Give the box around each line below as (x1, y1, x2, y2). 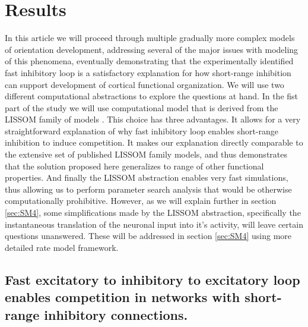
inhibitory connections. (44, 305, 188, 323)
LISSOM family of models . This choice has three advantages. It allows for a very (5, 113, 301, 125)
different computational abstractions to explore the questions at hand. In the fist (5, 90, 299, 102)
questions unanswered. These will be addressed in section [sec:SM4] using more (5, 229, 292, 242)
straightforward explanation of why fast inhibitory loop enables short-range (5, 124, 279, 137)
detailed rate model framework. (5, 241, 119, 253)
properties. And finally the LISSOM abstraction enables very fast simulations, (5, 171, 288, 184)
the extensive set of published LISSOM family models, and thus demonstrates (5, 148, 287, 161)
